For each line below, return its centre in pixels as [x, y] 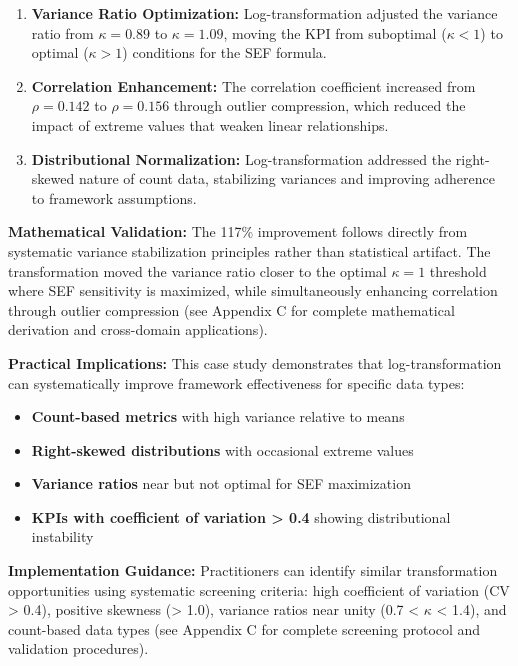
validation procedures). [78, 648]
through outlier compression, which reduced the [319, 105]
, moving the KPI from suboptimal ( [335, 32]
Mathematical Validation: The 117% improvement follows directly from [238, 231]
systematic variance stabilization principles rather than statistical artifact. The [249, 250]
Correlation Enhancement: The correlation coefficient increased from [253, 85]
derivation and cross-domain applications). [138, 329]
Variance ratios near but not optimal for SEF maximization [221, 483]
